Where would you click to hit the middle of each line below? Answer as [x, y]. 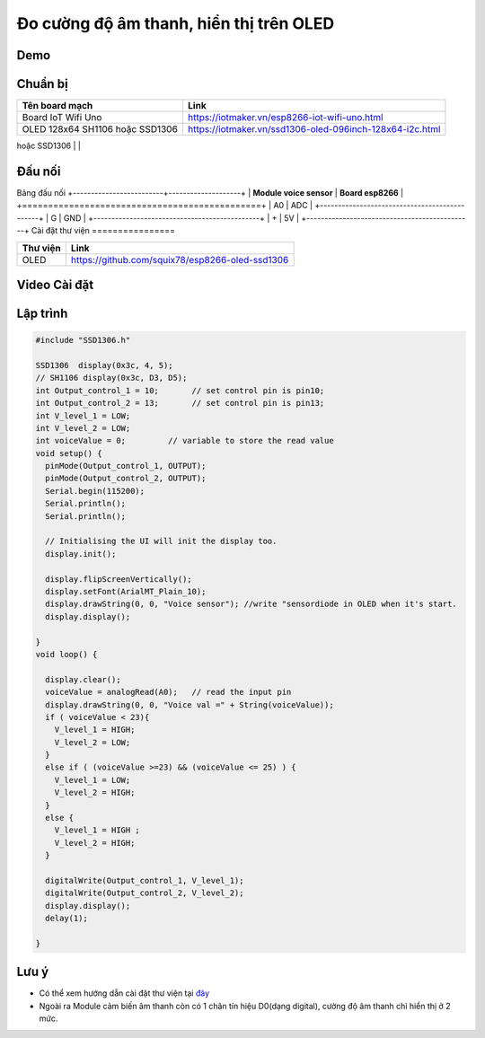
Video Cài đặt [55, 284]
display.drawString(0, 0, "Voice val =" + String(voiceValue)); [190, 704]
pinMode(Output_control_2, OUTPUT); [126, 479]
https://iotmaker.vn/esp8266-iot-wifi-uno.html [285, 118]
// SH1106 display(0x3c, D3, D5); [111, 378]
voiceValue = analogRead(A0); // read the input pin [168, 692]
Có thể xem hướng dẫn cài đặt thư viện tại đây [124, 993]
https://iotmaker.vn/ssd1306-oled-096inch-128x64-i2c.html [314, 129]
